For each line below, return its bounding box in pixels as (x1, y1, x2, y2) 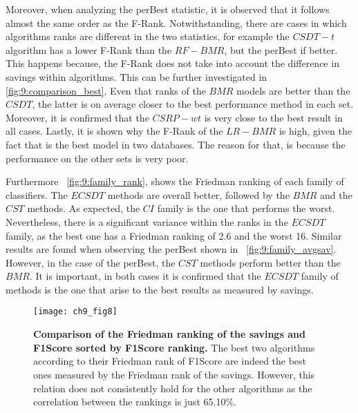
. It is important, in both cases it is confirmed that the (29, 269, 261, 283)
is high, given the (279, 124, 352, 138)
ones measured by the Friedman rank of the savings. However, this (33, 367, 315, 381)
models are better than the (236, 83, 350, 97)
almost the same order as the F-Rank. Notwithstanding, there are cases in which (6, 15, 347, 30)
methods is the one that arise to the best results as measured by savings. (6, 282, 314, 296)
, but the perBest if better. (224, 42, 338, 57)
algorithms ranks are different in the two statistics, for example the (6, 29, 290, 44)
